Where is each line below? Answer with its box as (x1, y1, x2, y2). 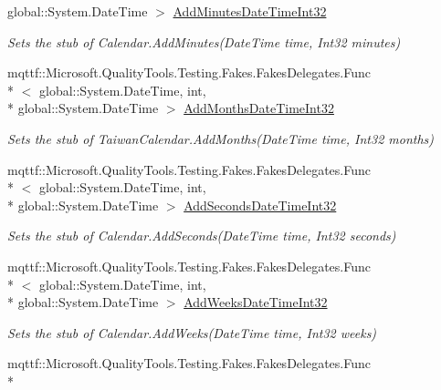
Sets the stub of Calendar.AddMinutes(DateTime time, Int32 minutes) (7, 32, 401, 51)
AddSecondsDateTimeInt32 (184, 195, 337, 214)
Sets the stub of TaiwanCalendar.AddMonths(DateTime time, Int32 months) (7, 128, 435, 148)
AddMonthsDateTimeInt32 (184, 98, 334, 118)
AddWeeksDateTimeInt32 (184, 292, 328, 312)
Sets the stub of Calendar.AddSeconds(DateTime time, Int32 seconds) (7, 226, 396, 245)
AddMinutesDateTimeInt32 (173, 2, 327, 20)
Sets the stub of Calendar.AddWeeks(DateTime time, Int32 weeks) (7, 323, 377, 342)
